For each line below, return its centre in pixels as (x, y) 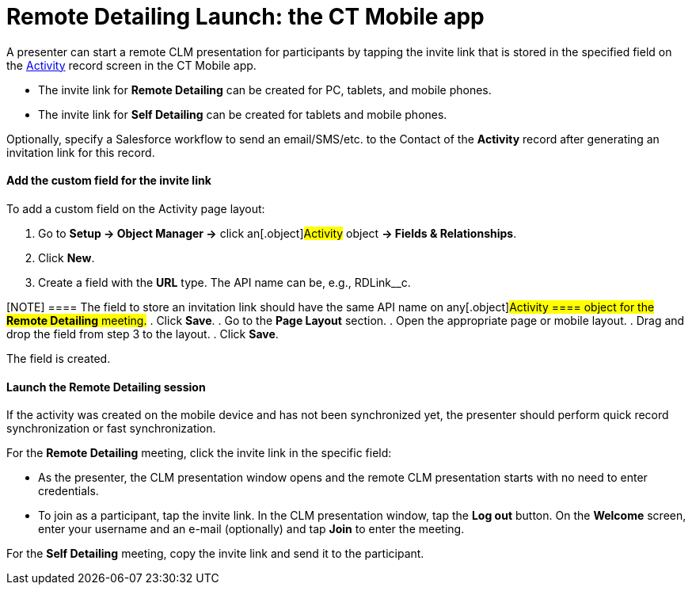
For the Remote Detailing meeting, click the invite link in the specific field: (199, 453)
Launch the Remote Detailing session (106, 387)
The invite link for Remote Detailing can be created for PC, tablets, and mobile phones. (265, 90)
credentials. (68, 491)
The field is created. (59, 358)
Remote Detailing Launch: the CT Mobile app (245, 17)
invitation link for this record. (81, 152)
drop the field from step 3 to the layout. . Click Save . (143, 334)
